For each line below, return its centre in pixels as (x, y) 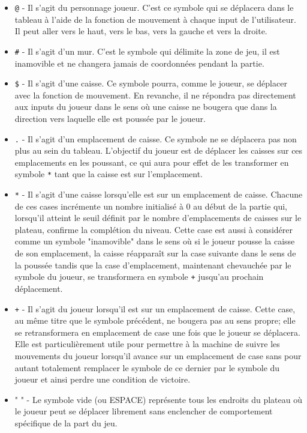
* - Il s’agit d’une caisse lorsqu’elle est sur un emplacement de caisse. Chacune (159, 194)
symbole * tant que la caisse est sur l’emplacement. (109, 174)
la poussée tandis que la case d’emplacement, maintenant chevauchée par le (153, 265)
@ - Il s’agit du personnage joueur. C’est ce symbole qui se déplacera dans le (154, 7)
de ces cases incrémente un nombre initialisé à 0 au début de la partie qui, (151, 206)
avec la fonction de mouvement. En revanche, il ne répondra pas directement (155, 95)
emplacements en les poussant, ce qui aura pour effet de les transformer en (152, 162)
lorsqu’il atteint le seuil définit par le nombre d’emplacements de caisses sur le (158, 218)
